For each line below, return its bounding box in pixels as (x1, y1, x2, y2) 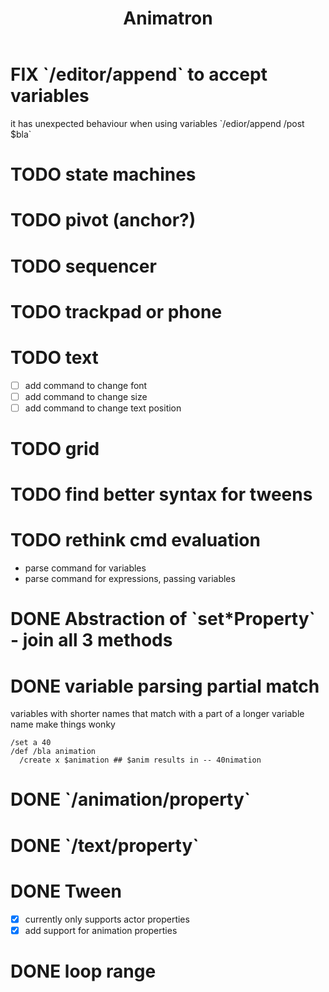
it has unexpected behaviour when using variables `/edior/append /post (10, 117, 305, 129)
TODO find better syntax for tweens (10, 483, 313, 506)
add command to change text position (24, 402, 182, 414)
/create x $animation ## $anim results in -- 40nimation (19, 755, 262, 766)
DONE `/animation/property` (10, 788, 252, 811)
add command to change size (24, 390, 148, 402)
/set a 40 (10, 738, 52, 748)
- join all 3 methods (10, 629, 173, 652)
